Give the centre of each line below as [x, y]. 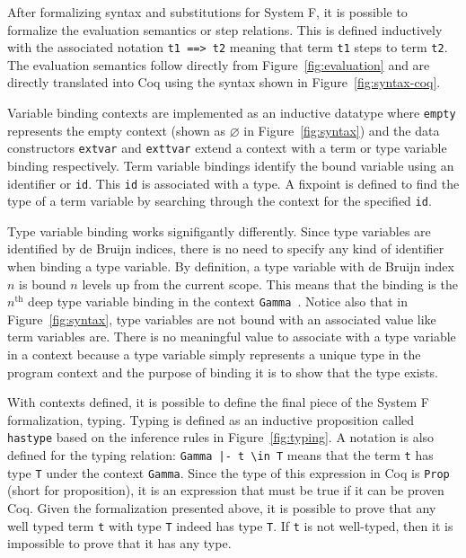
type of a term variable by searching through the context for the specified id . [220, 201]
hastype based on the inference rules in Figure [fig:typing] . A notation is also [221, 437]
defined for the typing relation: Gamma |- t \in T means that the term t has [220, 455]
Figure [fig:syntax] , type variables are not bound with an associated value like [222, 319]
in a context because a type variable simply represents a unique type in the [214, 354]
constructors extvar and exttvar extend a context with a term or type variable [227, 148]
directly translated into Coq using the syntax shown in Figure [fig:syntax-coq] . [224, 82]
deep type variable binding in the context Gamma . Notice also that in [218, 301]
